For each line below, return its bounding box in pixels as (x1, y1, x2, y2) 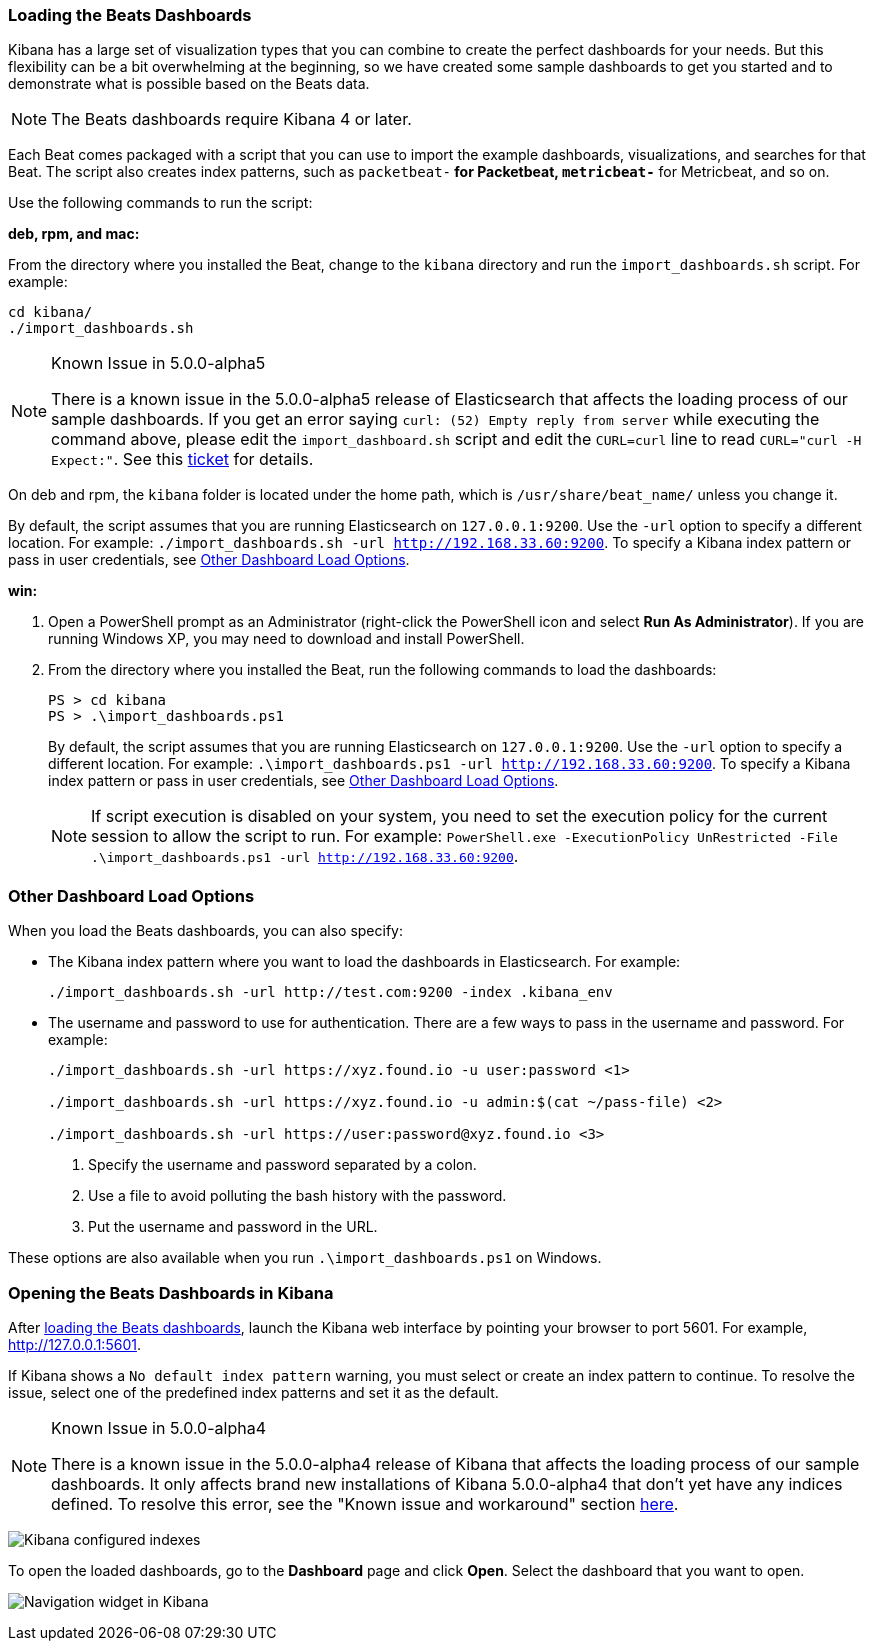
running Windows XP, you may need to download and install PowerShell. (48, 630, 525, 648)
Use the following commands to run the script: (8, 194, 313, 212)
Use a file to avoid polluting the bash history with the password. (88, 1187, 507, 1205)
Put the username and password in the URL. (88, 1218, 378, 1236)
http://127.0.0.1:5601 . (8, 1335, 141, 1353)
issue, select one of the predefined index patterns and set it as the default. (8, 1383, 499, 1401)
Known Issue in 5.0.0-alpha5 (51, 353, 266, 374)
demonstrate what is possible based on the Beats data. (8, 75, 370, 93)
